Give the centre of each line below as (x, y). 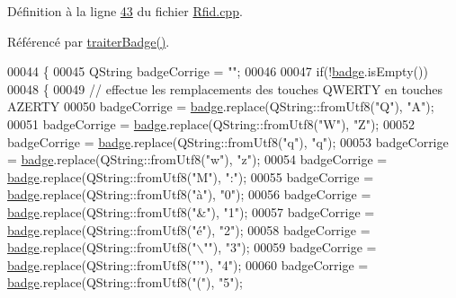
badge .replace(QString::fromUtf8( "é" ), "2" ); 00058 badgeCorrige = (189, 229)
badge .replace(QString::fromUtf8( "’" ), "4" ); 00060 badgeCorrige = (188, 264)
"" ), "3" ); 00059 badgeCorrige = (290, 247)
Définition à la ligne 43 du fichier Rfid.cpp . (125, 11)
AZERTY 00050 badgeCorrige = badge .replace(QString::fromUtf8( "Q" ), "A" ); (221, 106)
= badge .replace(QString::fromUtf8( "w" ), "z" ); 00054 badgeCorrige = (197, 159)
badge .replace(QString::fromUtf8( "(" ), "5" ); (125, 282)
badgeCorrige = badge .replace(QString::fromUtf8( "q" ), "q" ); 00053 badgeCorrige (228, 141)
